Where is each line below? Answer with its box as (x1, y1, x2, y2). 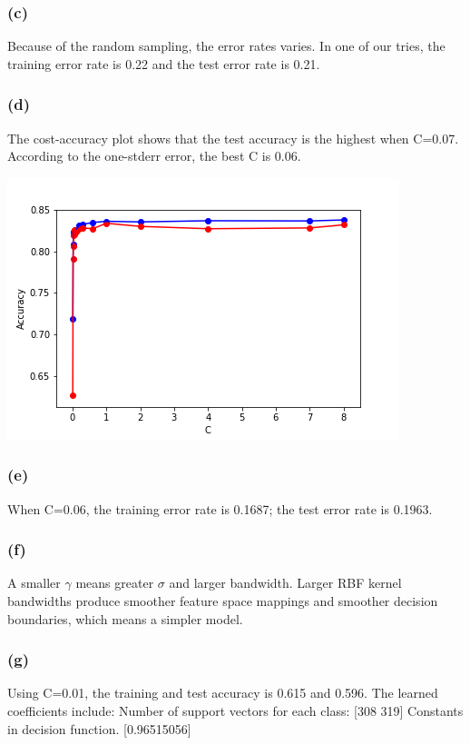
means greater (75, 573, 154, 592)
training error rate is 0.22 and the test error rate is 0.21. (7, 54, 320, 73)
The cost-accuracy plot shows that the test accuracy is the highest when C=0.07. (7, 128, 459, 147)
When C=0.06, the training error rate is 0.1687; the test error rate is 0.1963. (7, 499, 433, 518)
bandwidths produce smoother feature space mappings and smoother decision (7, 591, 438, 611)
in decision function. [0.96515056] (7, 719, 191, 738)
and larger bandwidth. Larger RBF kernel (169, 573, 402, 592)
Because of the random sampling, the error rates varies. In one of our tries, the (7, 36, 446, 55)
